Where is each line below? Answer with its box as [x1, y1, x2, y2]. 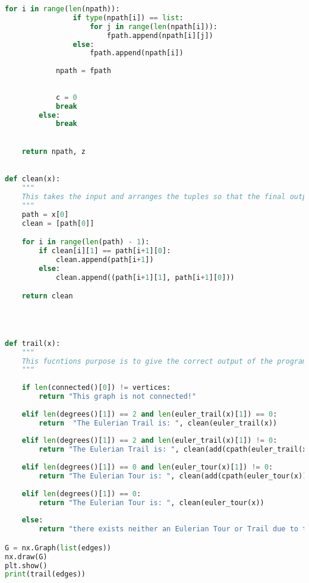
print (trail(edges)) [5, 570, 86, 579]
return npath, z [21, 147, 86, 156]
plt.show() [5, 561, 48, 570]
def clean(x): [5, 175, 61, 184]
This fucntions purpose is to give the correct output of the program [21, 357, 307, 365]
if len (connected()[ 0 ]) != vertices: [21, 383, 171, 392]
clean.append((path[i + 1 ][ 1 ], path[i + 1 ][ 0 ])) [55, 273, 235, 282]
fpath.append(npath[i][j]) [106, 31, 213, 40]
